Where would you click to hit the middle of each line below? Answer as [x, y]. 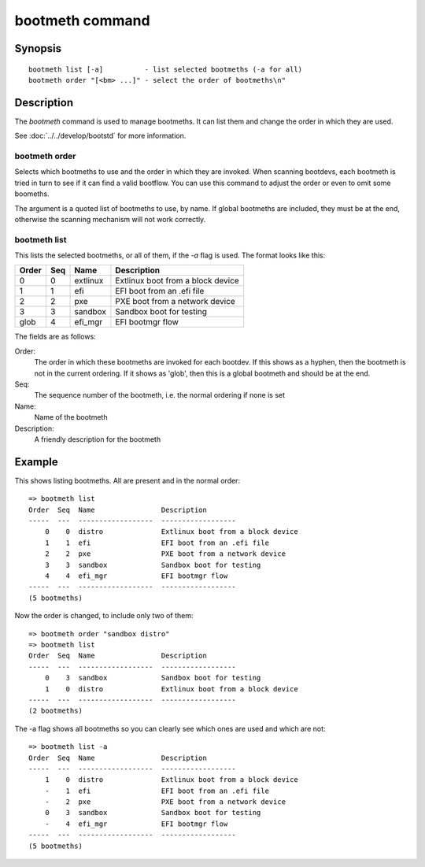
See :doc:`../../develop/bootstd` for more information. [100, 136]
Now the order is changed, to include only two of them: [104, 616]
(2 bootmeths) [55, 711]
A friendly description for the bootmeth [98, 439]
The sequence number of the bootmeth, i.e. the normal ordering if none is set [160, 395]
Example [36, 462]
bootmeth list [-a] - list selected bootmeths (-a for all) [166, 69]
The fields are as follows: [55, 337]
